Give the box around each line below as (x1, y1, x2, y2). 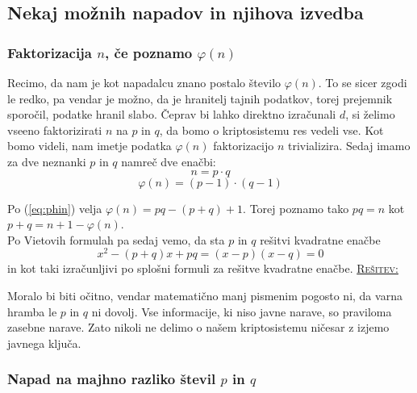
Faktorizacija (7, 42, 93, 62)
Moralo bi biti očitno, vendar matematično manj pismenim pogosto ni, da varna (7, 287, 402, 304)
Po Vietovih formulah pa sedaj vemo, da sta (7, 231, 225, 248)
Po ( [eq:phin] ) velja (7, 199, 102, 216)
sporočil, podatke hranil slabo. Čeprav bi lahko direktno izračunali (7, 106, 336, 123)
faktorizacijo (213, 137, 274, 154)
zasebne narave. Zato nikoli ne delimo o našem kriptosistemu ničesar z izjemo (7, 319, 390, 336)
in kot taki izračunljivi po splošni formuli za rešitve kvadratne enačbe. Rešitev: (7, 260, 398, 277)
